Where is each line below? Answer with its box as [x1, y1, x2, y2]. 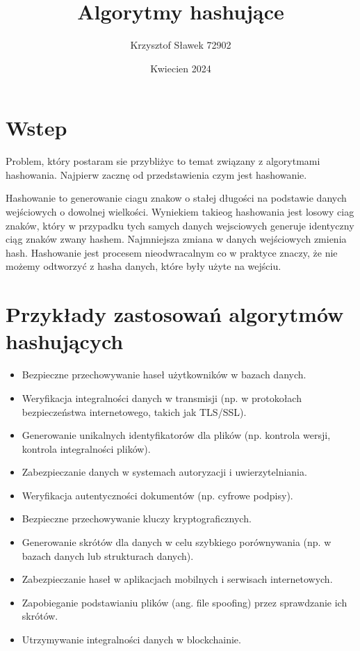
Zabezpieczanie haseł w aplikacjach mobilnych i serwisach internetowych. [22, 572, 333, 586]
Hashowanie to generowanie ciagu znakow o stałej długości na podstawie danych [6, 191, 347, 205]
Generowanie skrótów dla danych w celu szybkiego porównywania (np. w [22, 535, 332, 549]
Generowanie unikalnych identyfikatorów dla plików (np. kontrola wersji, [22, 428, 331, 442]
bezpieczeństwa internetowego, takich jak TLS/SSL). [22, 404, 247, 419]
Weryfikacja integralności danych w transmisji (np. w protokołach [22, 390, 302, 405]
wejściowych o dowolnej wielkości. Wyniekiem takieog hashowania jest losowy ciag [6, 204, 354, 219]
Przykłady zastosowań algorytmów [6, 300, 344, 328]
